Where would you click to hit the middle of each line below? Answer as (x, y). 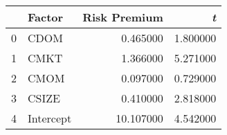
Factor (46, 17)
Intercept (50, 118)
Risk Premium (123, 17)
